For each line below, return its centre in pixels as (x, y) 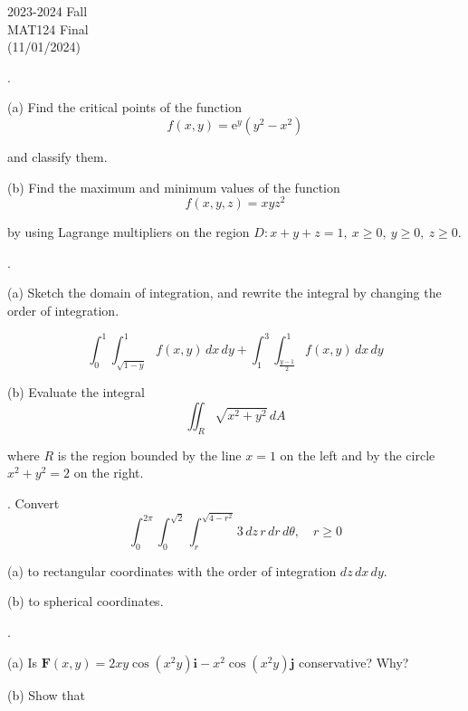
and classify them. (57, 156)
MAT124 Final (48, 28)
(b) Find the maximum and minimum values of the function (174, 187)
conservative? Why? (354, 662)
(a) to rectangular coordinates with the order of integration (172, 570)
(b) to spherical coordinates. (86, 601)
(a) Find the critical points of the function (124, 107)
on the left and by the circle (358, 455)
